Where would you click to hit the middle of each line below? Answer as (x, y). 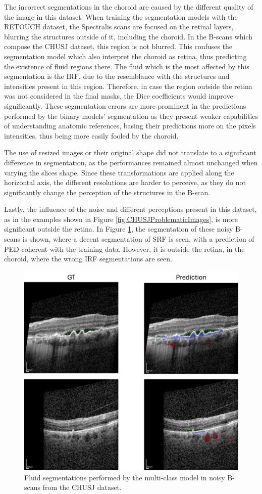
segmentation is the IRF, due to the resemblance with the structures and (117, 76)
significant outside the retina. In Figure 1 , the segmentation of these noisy (119, 229)
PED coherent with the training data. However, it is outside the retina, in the (124, 249)
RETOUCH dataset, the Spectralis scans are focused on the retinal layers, (119, 27)
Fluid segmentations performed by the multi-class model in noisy (125, 477)
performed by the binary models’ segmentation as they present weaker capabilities (131, 116)
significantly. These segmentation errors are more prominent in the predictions (125, 105)
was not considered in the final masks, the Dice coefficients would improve (119, 96)
